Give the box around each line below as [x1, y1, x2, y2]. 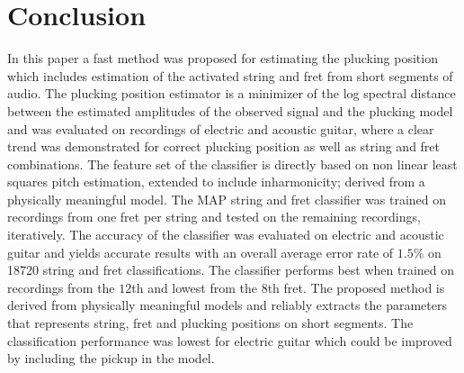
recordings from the [7, 277, 115, 296]
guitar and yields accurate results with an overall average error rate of [7, 242, 394, 261]
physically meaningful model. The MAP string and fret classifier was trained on [7, 189, 447, 208]
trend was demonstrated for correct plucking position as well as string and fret [7, 137, 441, 156]
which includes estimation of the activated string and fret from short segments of [7, 66, 453, 85]
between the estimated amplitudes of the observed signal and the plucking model [7, 101, 453, 120]
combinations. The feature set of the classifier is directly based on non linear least [7, 154, 458, 173]
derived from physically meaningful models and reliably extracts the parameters [7, 296, 448, 314]
